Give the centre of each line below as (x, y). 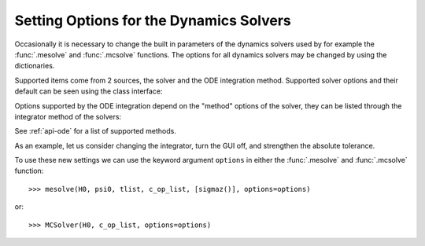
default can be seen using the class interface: (89, 91)
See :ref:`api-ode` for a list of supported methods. (95, 131)
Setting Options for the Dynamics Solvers (153, 20)
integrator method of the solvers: (68, 116)
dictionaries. (35, 66)
